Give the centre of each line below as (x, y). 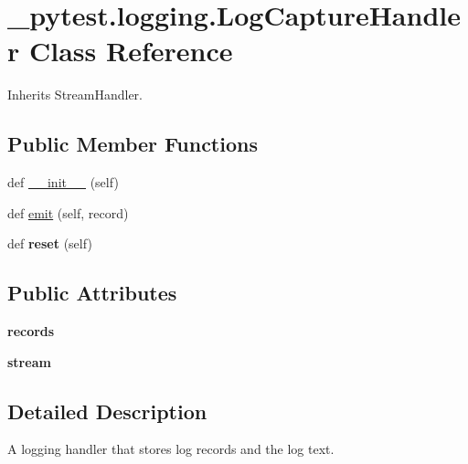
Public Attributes (92, 293)
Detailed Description (107, 411)
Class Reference (131, 51)
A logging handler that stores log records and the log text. (171, 449)
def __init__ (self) (63, 182)
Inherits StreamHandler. (75, 95)
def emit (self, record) (68, 212)
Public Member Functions (133, 144)
